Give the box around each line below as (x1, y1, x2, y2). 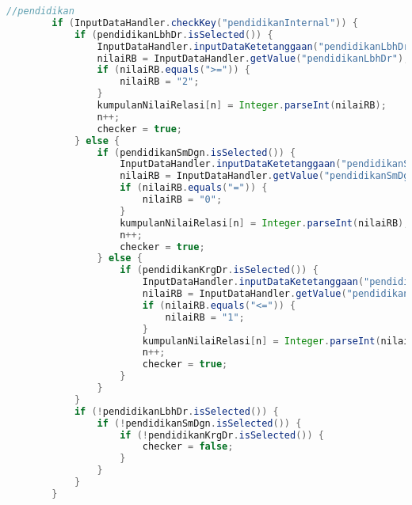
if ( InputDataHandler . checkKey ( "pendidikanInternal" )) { (51, 17, 358, 28)
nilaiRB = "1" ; (165, 311, 245, 323)
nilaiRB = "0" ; (142, 194, 223, 205)
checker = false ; (142, 441, 234, 453)
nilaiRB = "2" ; (120, 76, 200, 88)
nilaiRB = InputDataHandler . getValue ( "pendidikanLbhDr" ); (97, 52, 410, 64)
